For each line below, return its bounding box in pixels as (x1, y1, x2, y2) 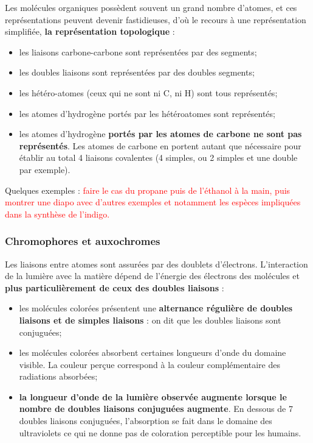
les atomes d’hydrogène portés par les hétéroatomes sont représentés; (19, 107, 275, 119)
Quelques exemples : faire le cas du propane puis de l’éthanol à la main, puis (5, 183, 291, 196)
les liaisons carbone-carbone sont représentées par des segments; (19, 45, 257, 58)
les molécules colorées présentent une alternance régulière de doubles (19, 302, 293, 314)
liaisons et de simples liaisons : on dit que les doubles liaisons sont (19, 313, 281, 326)
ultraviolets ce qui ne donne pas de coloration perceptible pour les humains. (19, 426, 301, 439)
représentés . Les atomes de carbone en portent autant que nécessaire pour (19, 139, 301, 152)
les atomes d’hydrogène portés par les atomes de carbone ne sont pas (19, 127, 302, 140)
